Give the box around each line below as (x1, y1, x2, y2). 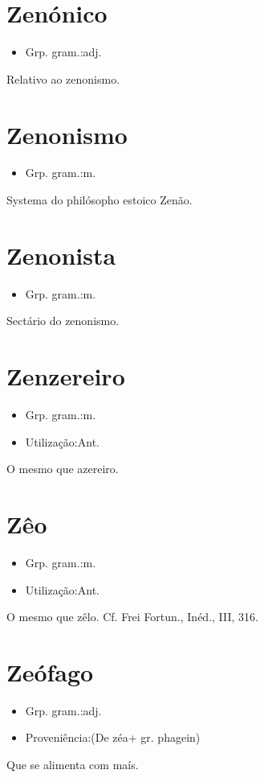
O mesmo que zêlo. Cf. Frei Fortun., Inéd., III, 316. (6, 608, 258, 625)
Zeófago (6, 655, 94, 688)
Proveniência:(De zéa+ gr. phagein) (25, 729, 201, 746)
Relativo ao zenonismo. (6, 70, 120, 87)
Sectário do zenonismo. (6, 312, 120, 329)
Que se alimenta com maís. (6, 756, 139, 773)
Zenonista (6, 238, 116, 271)
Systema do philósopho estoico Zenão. (6, 191, 193, 208)
